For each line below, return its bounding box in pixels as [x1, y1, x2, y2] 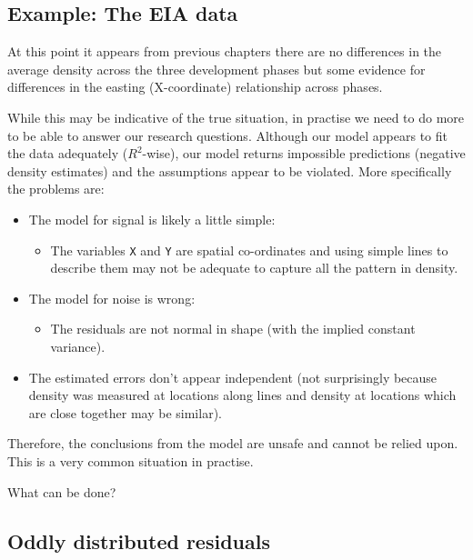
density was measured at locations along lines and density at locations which [28, 385, 457, 405]
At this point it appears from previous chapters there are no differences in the [7, 42, 442, 61]
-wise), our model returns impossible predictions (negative [142, 144, 466, 163]
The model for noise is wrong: [28, 288, 196, 307]
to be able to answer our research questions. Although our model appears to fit [7, 125, 448, 145]
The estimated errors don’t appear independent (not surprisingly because [28, 367, 438, 386]
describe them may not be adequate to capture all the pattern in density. [50, 258, 458, 277]
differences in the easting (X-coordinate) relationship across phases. [7, 77, 383, 96]
